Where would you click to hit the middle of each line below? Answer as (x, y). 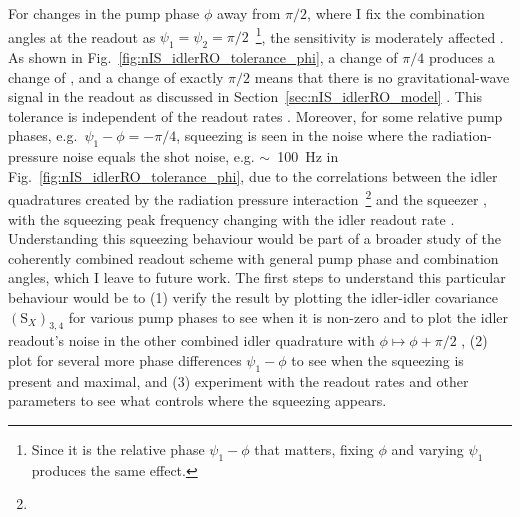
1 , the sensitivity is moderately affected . (379, 35)
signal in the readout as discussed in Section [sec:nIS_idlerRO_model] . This (245, 96)
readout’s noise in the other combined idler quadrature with (191, 340)
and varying (427, 449)
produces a (461, 57)
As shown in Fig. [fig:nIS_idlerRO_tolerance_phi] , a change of (203, 57)
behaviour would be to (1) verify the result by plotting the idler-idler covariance (253, 297)
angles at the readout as (82, 36)
